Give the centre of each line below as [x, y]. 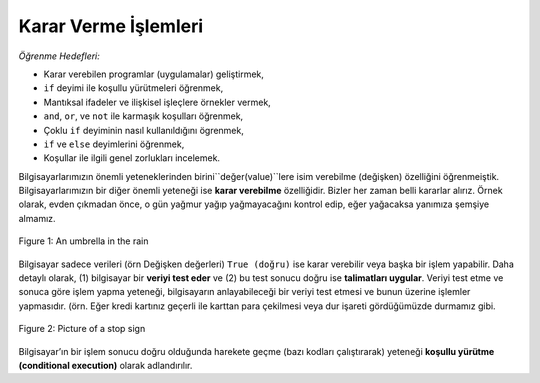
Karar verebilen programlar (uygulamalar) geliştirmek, [154, 74]
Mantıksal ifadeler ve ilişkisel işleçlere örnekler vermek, [157, 102]
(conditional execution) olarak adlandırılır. [105, 365]
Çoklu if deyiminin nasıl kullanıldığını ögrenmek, [143, 130]
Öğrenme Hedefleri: [59, 56]
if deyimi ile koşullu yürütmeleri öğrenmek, [133, 88]
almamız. [37, 218]
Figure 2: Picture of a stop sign [82, 329]
